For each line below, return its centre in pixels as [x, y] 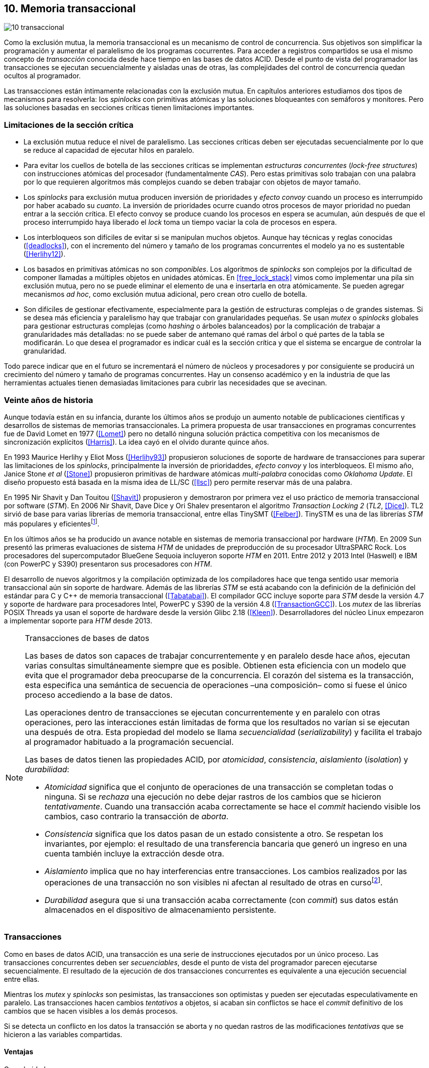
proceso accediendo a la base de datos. [99, 695]
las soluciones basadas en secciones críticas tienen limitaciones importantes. [129, 108]
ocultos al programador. [42, 76]
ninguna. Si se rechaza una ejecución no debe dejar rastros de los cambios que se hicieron [213, 796]
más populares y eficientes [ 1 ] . [52, 523]
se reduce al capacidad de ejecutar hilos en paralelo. [109, 150]
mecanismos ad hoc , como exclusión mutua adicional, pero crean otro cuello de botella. [166, 294]
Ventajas [19, 1052]
